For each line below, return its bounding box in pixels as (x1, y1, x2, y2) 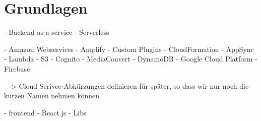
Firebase (4, 63, 30, 74)
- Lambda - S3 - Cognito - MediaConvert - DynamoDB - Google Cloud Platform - (4, 53, 257, 64)
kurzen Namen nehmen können (4, 90, 100, 101)
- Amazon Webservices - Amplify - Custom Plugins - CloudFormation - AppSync (4, 43, 254, 54)
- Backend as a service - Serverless (4, 27, 109, 37)
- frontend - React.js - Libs (4, 107, 87, 117)
